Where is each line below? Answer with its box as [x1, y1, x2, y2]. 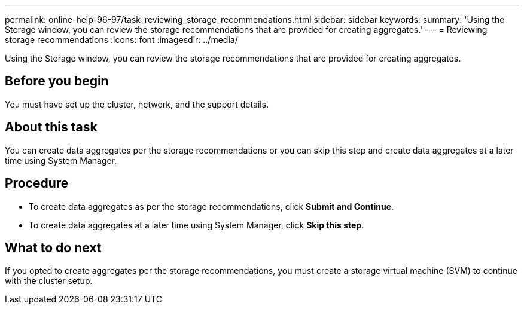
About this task [5, 120, 98, 135]
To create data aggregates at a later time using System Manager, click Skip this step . [29, 219, 364, 230]
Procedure [5, 176, 69, 191]
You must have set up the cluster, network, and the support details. [5, 99, 269, 109]
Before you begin [5, 74, 109, 89]
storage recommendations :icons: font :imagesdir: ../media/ [5, 35, 238, 45]
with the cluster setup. [5, 276, 93, 286]
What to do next [5, 240, 102, 255]
